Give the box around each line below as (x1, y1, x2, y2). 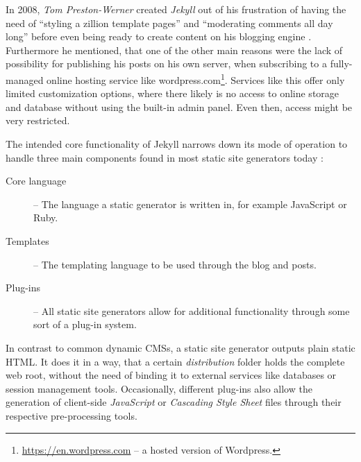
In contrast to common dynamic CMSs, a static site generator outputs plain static (6, 340, 355, 354)
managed (6, 72, 44, 87)
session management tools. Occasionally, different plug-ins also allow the (6, 381, 312, 395)
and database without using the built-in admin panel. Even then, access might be (6, 99, 353, 114)
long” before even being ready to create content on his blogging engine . (6, 29, 312, 44)
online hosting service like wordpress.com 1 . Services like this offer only (47, 70, 345, 87)
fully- (330, 56, 353, 71)
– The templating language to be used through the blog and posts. (33, 257, 317, 271)
